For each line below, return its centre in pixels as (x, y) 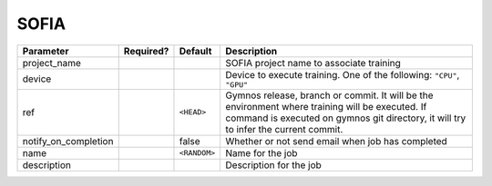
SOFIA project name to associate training (313, 63)
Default (195, 51)
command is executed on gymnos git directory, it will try (346, 118)
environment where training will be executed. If (326, 106)
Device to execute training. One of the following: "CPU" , (343, 74)
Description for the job (274, 165)
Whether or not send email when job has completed (337, 141)
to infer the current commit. (284, 129)
